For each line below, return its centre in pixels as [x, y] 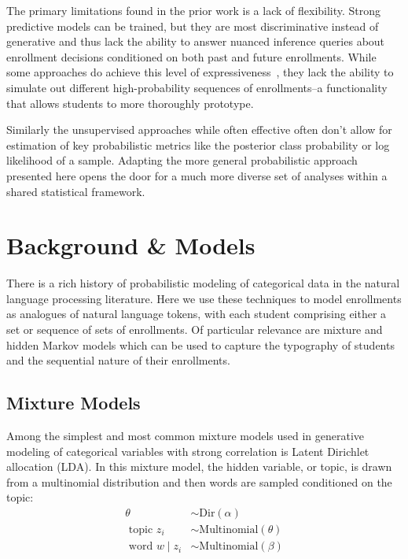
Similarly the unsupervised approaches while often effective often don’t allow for [199, 130]
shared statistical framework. [76, 191]
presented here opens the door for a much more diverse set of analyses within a [197, 175]
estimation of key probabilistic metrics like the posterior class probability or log [198, 144]
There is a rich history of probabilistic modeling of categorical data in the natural [203, 283]
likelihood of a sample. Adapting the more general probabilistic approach [182, 160]
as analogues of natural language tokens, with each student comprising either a [197, 314]
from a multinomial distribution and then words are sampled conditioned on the [199, 481]
